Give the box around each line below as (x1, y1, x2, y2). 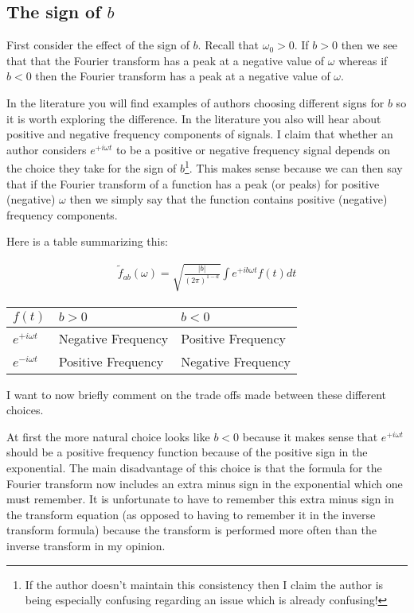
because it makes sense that (242, 428, 378, 444)
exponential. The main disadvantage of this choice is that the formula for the (6, 459, 382, 475)
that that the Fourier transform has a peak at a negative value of (6, 52, 325, 68)
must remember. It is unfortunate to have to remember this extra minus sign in (6, 491, 394, 507)
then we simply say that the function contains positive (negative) (69, 191, 388, 208)
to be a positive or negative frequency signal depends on (115, 141, 390, 157)
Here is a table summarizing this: (6, 233, 168, 250)
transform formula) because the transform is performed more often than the (6, 522, 377, 538)
